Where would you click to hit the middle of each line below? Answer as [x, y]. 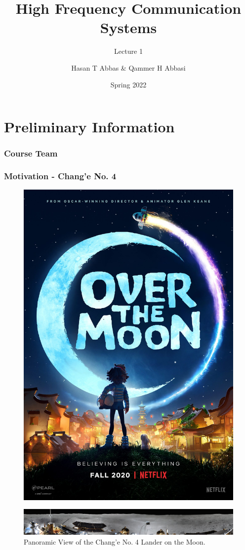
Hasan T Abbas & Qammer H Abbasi [128, 67]
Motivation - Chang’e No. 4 [60, 176]
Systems [128, 27]
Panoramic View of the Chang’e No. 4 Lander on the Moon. [115, 541]
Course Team [31, 153]
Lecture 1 [128, 51]
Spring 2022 [128, 84]
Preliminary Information [89, 127]
